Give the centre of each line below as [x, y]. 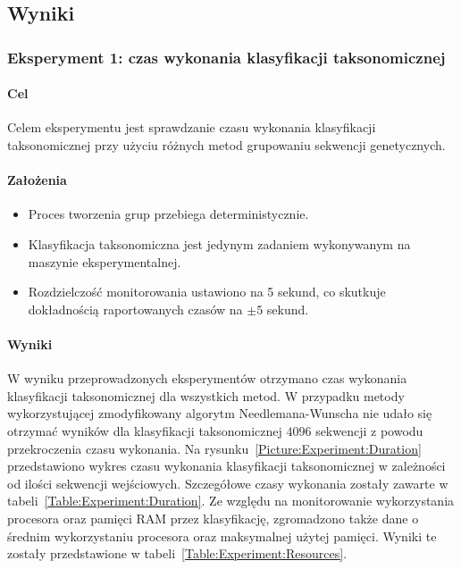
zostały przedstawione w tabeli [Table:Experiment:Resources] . [177, 553]
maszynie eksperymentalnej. [105, 261]
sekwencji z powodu [369, 430]
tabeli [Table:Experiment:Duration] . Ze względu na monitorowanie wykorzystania [231, 501]
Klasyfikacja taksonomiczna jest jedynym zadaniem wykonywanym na [219, 244]
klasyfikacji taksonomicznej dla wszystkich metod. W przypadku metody [206, 395]
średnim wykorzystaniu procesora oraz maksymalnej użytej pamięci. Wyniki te [222, 536]
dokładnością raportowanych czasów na [135, 309]
